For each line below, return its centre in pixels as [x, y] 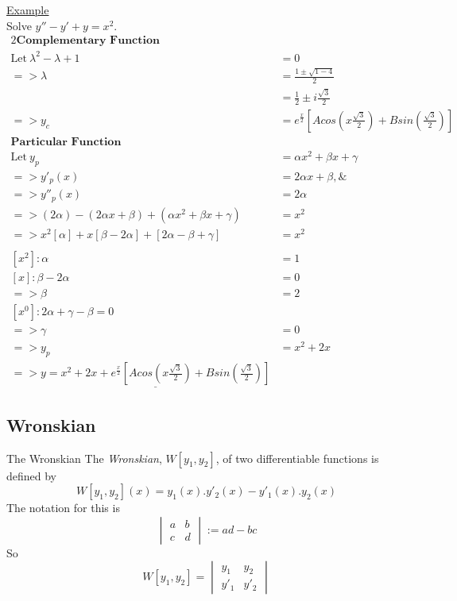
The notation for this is [63, 508]
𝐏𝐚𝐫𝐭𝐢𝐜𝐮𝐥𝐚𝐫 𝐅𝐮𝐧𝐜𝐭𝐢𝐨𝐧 [66, 142]
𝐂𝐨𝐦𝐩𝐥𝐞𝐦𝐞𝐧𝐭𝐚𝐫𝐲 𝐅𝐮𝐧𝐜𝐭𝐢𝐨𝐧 [88, 41]
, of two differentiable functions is [297, 458]
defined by [32, 475]
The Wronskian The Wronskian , [84, 458]
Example [28, 10]
